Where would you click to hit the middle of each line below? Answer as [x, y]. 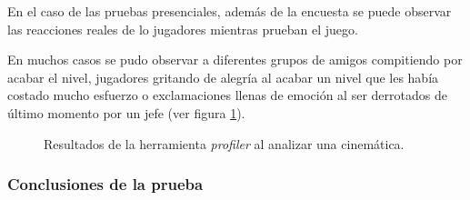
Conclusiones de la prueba [105, 184]
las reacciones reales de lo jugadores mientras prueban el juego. [183, 29]
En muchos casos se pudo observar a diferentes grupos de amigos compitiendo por [235, 60]
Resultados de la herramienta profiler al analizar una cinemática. [224, 143]
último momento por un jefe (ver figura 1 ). [126, 112]
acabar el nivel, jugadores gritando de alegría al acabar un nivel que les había [223, 77]
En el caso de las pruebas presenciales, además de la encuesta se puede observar [230, 11]
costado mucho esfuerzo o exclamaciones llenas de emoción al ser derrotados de [227, 95]
